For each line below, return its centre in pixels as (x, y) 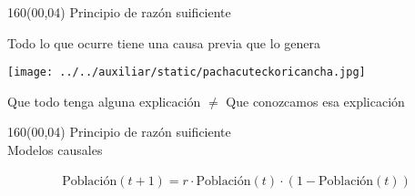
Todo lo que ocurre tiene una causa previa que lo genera (164, 42)
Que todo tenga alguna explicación (104, 101)
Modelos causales (55, 150)
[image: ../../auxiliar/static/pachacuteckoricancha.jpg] (187, 72)
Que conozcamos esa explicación (315, 101)
